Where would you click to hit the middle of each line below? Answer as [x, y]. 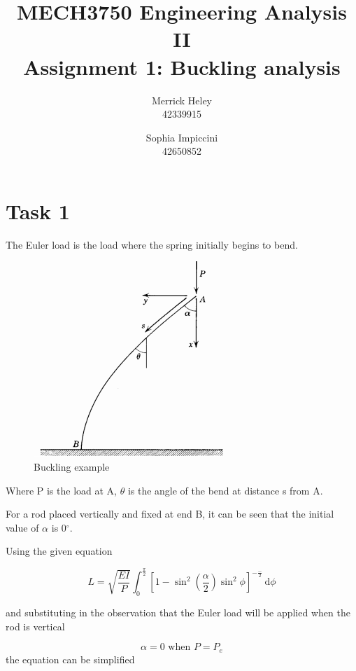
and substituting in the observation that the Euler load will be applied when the [178, 613]
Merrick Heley [182, 100]
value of [22, 527]
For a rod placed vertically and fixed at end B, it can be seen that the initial [170, 514]
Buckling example [72, 466]
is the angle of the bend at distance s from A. [225, 490]
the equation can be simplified [70, 659]
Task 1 [38, 210]
